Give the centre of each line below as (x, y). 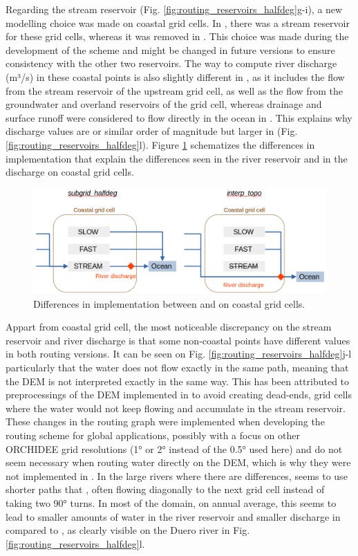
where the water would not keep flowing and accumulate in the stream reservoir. (176, 408)
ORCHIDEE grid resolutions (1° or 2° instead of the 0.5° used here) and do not (174, 448)
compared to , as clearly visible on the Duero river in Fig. (128, 530)
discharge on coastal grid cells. (70, 172)
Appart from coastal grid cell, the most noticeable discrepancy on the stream (169, 327)
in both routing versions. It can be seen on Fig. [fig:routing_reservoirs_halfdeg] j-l (179, 354)
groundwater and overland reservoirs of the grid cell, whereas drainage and (164, 104)
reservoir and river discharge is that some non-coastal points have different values (178, 340)
